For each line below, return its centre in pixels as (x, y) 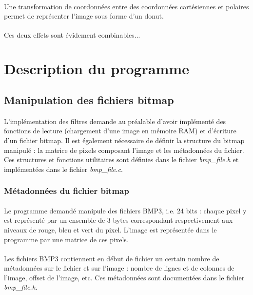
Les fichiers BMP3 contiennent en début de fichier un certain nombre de (112, 258)
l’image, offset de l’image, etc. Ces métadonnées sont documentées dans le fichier (124, 277)
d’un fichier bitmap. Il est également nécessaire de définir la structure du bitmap (124, 140)
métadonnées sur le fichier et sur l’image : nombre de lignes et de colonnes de (119, 268)
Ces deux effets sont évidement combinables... (72, 35)
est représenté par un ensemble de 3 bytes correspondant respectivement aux (118, 220)
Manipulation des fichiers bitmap (89, 99)
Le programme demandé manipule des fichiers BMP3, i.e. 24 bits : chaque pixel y (125, 210)
